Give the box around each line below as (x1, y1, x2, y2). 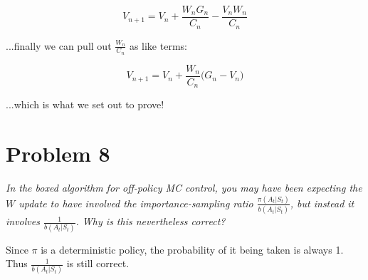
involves (6, 214, 40, 229)
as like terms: (129, 38, 187, 53)
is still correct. (66, 256, 130, 271)
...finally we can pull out (6, 38, 112, 53)
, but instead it (290, 195, 354, 210)
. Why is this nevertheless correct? (75, 214, 226, 229)
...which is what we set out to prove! (6, 97, 164, 112)
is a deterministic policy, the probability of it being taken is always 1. (41, 242, 344, 256)
